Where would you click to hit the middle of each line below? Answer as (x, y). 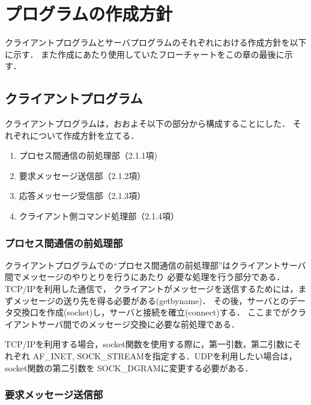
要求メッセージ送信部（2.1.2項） (82, 175)
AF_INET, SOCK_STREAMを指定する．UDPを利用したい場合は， (165, 356)
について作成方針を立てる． (84, 135)
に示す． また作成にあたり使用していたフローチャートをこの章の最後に (145, 54)
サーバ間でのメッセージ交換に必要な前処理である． (139, 324)
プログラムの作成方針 (89, 14)
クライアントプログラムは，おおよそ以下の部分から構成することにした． (148, 123)
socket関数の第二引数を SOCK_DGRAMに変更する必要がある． (129, 367)
